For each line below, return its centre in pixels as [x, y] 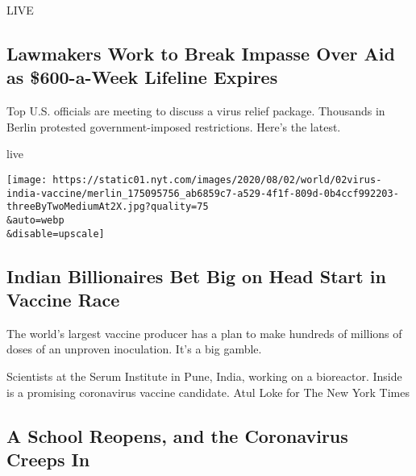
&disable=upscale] [56, 234]
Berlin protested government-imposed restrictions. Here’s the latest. [174, 126]
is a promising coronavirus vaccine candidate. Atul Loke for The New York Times [208, 392]
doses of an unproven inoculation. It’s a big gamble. [134, 349]
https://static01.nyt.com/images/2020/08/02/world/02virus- [217, 180]
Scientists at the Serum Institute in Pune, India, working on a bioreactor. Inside [204, 376]
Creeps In [48, 459]
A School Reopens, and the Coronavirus [177, 435]
